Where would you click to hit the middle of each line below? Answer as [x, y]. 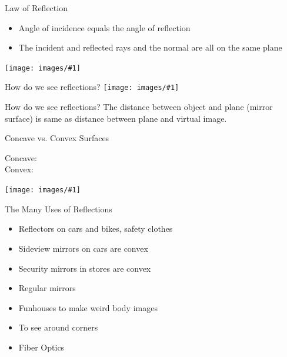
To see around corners [58, 327]
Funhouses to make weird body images [88, 307]
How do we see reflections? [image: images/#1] [92, 87]
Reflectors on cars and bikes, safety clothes [96, 228]
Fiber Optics [41, 347]
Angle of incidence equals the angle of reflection [104, 27]
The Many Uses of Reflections [59, 208]
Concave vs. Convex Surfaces [57, 138]
